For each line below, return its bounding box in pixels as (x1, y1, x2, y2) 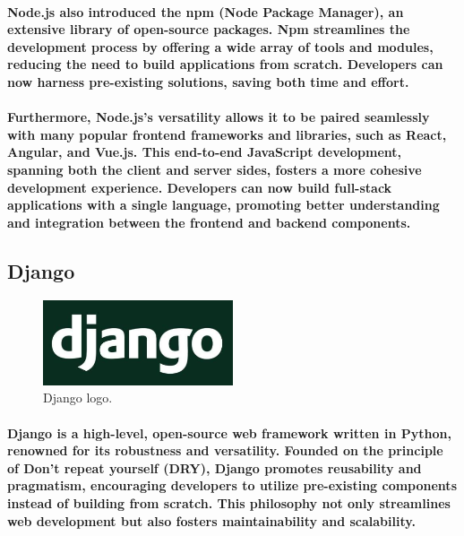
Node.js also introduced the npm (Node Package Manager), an (7, 2, 404, 21)
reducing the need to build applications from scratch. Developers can (7, 55, 443, 73)
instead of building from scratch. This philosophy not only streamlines (7, 493, 451, 512)
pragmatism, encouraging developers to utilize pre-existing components (7, 476, 457, 495)
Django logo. (43, 388, 113, 407)
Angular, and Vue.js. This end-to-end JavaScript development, (7, 143, 402, 161)
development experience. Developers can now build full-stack (7, 177, 392, 196)
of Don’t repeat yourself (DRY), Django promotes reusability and (7, 458, 422, 477)
